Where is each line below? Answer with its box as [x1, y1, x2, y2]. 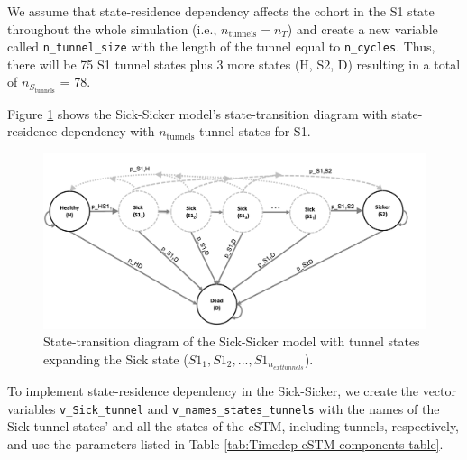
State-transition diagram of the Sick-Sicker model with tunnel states [43, 332, 420, 351]
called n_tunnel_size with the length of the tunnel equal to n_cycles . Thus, [7, 37, 435, 56]
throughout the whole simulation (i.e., [7, 19, 217, 38]
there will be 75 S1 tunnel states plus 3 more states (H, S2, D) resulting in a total [7, 54, 461, 73]
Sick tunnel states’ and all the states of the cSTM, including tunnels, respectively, [7, 417, 460, 436]
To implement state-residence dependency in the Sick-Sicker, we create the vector [7, 382, 457, 400]
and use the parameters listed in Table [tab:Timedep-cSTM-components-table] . [7, 434, 444, 453]
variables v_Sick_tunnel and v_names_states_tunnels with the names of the [7, 399, 440, 418]
